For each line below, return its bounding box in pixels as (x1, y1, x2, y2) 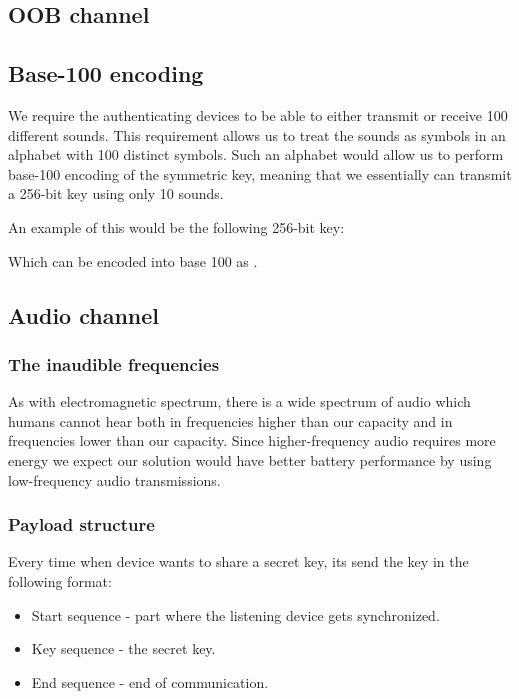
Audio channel (8, 299, 160, 330)
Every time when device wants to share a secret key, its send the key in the (8, 551, 469, 572)
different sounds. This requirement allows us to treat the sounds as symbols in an (8, 124, 506, 145)
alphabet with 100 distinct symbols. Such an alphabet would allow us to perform (8, 144, 504, 165)
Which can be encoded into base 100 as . (8, 250, 258, 271)
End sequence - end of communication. (31, 671, 269, 692)
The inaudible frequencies (8, 351, 220, 376)
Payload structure (8, 512, 155, 537)
